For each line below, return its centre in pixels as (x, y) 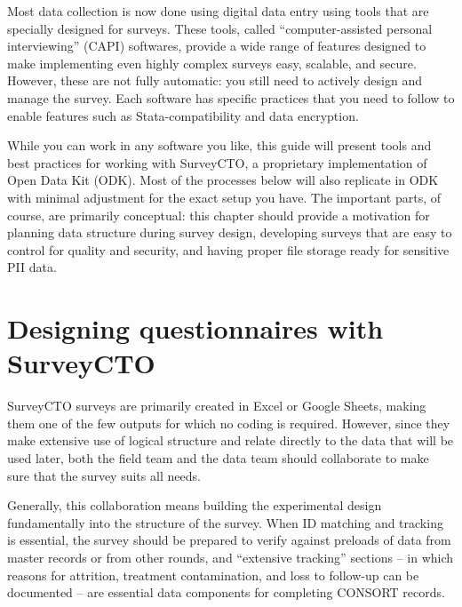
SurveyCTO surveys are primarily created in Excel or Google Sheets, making (217, 406)
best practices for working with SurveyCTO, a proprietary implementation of (217, 162)
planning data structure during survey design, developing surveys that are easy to (230, 232)
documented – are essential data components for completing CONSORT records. (226, 592)
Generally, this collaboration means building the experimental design (195, 505)
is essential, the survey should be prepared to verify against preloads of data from (229, 540)
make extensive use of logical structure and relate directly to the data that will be (231, 440)
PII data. (32, 267)
